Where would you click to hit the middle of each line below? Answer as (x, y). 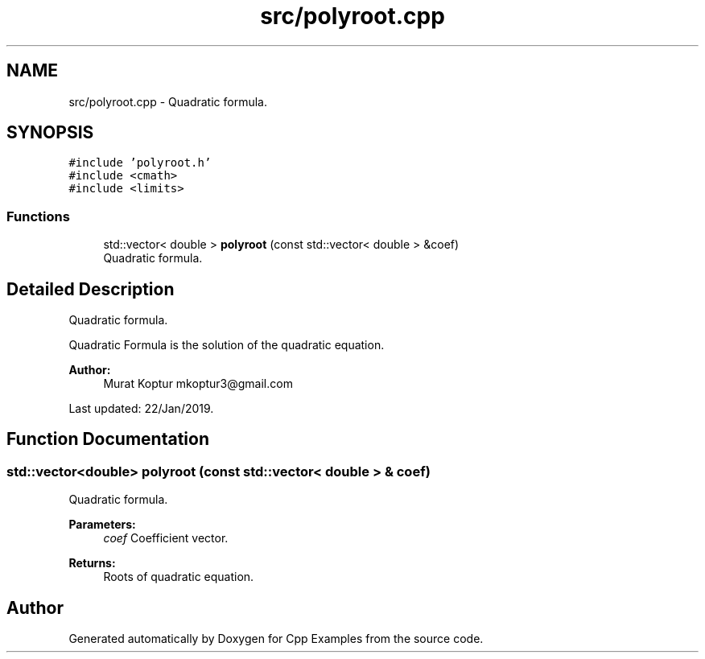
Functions (38, 216)
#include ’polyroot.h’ (140, 163)
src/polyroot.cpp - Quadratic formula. (168, 101)
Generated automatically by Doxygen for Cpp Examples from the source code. (276, 639)
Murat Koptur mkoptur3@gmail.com (198, 384)
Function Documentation (108, 439)
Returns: (92, 563)
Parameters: (102, 525)
